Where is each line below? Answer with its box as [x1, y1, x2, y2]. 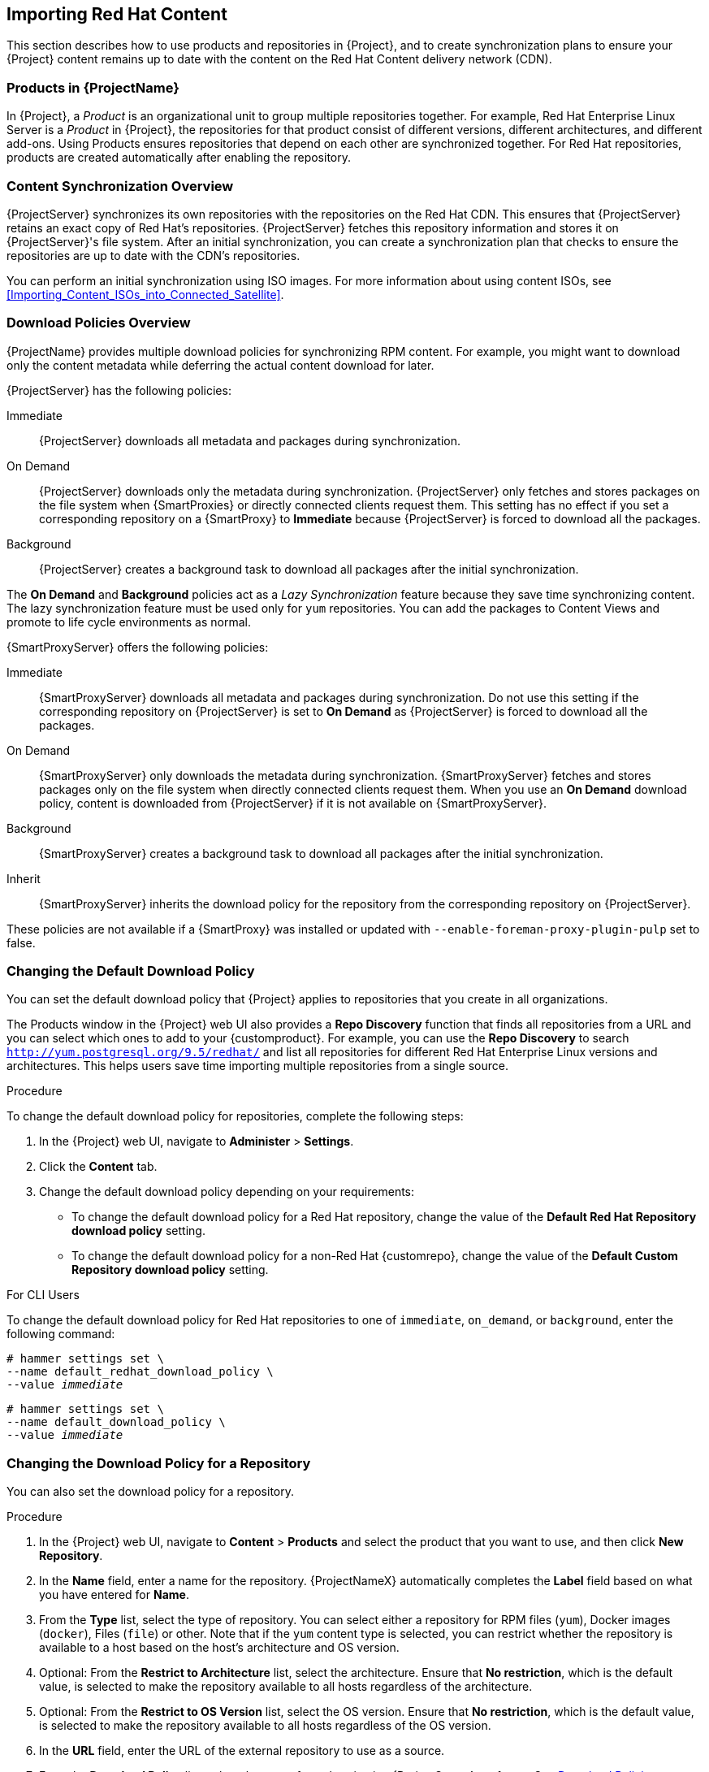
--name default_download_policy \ [6, 1415, 226, 1429]
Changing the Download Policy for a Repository [6, 1454, 311, 1471]
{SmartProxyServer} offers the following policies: [6, 639, 269, 654]
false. [6, 935, 36, 950]
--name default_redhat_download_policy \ [6, 1365, 274, 1379]
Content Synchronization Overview [6, 177, 234, 194]
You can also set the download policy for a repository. [6, 1484, 294, 1499]
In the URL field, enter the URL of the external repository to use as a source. [39, 1744, 445, 1758]
